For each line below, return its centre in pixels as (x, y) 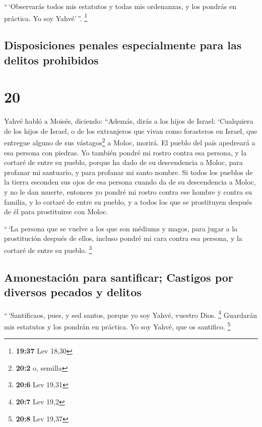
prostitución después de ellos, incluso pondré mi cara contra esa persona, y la (123, 238)
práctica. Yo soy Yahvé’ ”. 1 (46, 17)
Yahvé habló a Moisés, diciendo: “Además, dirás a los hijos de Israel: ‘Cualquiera (129, 121)
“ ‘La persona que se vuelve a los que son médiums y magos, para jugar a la (121, 228)
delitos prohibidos (51, 60)
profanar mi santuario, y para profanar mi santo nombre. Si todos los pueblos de (128, 172)
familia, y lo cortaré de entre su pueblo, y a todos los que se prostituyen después (128, 201)
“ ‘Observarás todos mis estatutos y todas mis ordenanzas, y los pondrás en (120, 6)
